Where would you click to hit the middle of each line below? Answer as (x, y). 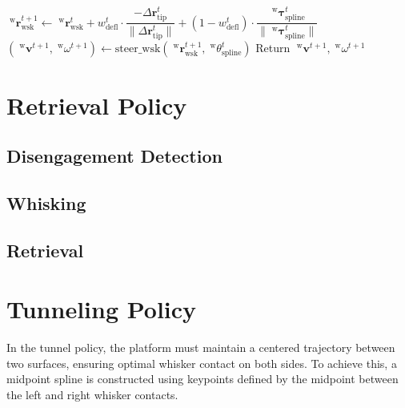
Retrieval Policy (97, 105)
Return (273, 48)
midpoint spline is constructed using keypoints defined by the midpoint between (202, 379)
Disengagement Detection (114, 156)
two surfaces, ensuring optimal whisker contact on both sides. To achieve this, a (202, 363)
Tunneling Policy (102, 309)
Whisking (46, 202)
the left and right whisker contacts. (92, 394)
